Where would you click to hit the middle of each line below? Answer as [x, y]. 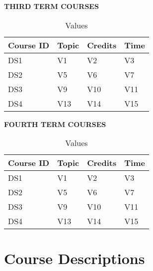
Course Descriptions [75, 258]
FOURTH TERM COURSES [55, 124]
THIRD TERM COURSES [51, 6]
